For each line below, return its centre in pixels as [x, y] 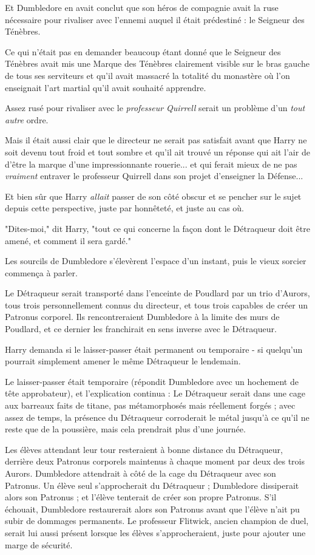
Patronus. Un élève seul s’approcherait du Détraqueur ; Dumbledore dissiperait [152, 485]
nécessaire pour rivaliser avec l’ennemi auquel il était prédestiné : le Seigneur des [155, 19]
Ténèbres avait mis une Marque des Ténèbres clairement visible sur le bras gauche [157, 63]
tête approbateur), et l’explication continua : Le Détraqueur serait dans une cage [155, 393]
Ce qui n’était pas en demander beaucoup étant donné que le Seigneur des [143, 51]
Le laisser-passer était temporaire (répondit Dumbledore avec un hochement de [152, 381]
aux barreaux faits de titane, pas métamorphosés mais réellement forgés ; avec [150, 405]
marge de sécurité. [39, 544]
